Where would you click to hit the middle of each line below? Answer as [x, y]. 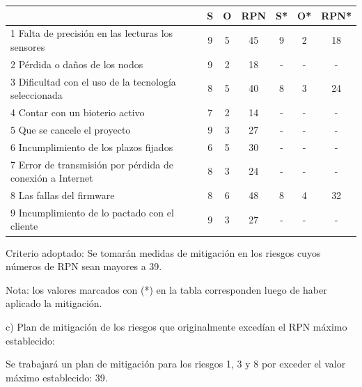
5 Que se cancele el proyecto [71, 129]
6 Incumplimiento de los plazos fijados [92, 147]
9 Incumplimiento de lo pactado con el [92, 212]
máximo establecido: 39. [57, 377]
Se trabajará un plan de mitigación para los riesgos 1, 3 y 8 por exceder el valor [176, 364]
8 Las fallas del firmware [63, 195]
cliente [24, 226]
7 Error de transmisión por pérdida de [92, 164]
